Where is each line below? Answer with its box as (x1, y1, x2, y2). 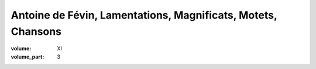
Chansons (11, 25, 61, 38)
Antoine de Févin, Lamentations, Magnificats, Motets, (11, 9, 277, 21)
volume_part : (11, 53, 44, 60)
